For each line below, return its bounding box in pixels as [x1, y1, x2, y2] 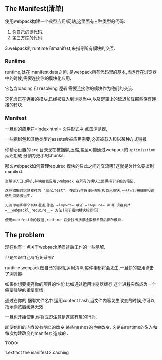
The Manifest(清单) [5, 4, 64, 13]
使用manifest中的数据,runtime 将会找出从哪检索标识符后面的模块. [5, 218, 124, 223]
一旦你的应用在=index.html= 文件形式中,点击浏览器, [5, 126, 108, 132]
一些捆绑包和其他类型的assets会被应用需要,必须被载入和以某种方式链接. [5, 137, 148, 142]
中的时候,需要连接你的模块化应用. [5, 75, 72, 81]
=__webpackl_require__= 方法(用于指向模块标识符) [5, 208, 99, 213]
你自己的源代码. [12, 29, 44, 34]
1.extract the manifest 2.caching [5, 349, 69, 356]
